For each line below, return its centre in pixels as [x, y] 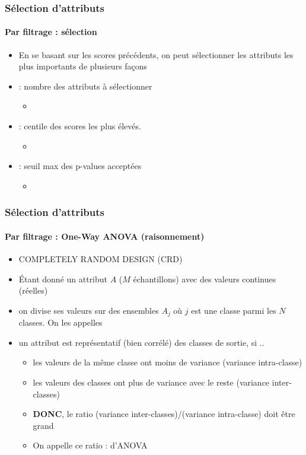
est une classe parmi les [234, 310]
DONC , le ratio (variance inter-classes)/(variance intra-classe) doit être [164, 414]
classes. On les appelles [60, 322]
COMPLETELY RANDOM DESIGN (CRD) [101, 259]
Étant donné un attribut [63, 279]
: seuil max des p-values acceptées [80, 166]
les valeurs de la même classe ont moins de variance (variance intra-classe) [168, 362]
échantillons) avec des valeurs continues [205, 279]
